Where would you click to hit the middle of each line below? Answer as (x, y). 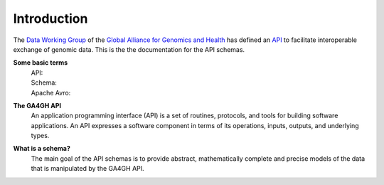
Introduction (50, 18)
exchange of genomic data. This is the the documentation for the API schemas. (129, 49)
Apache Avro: (51, 92)
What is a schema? (42, 149)
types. (40, 136)
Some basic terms (41, 63)
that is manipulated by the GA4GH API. (88, 169)
